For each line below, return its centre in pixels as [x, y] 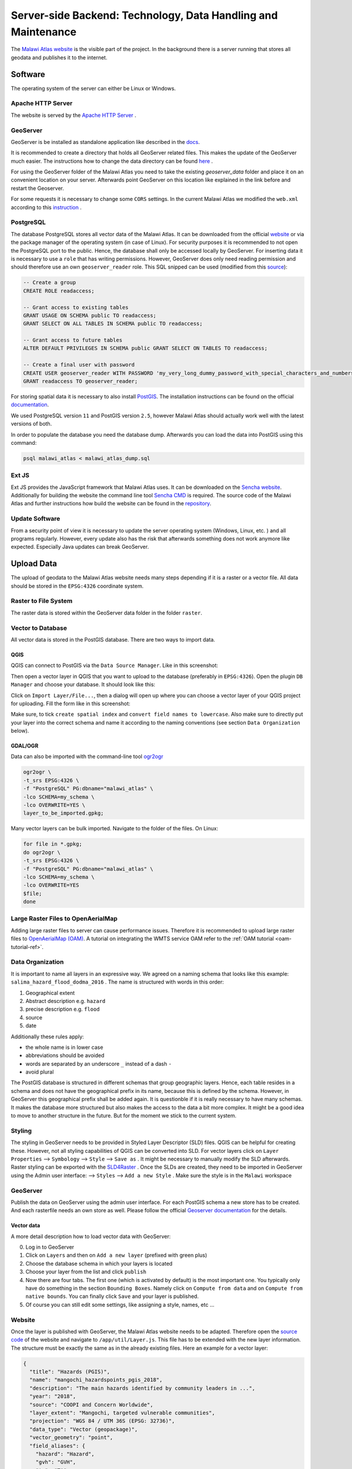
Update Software [35, 519]
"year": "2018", [53, 1396]
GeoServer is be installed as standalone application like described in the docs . [105, 142]
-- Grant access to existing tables [76, 307]
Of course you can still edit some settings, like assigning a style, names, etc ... [120, 1304]
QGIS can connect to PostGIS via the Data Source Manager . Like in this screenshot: [114, 665]
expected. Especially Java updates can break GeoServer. [80, 547]
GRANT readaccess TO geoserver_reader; [80, 381]
